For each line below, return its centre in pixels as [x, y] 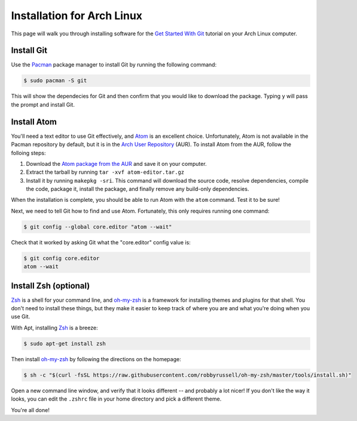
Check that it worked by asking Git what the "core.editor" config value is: [101, 242]
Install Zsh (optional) [51, 285]
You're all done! [30, 410]
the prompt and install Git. [43, 104]
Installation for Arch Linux [77, 16]
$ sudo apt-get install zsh [65, 343]
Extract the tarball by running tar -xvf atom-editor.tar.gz [105, 172]
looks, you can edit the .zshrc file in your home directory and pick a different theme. [116, 399]
